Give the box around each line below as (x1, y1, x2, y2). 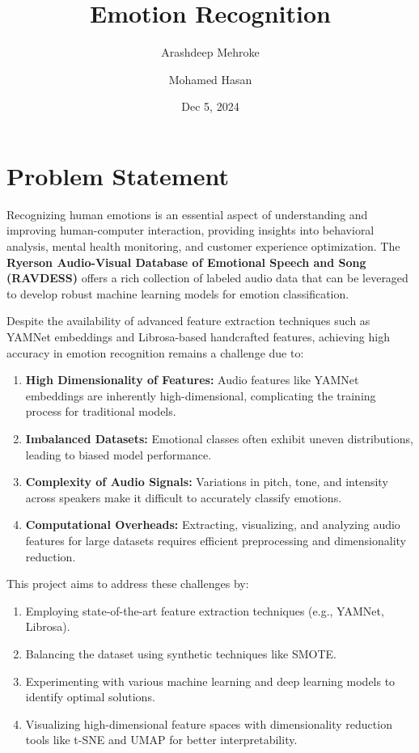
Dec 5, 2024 (181, 98, 239, 115)
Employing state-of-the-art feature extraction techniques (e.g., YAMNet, (25, 602, 384, 619)
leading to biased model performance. (25, 446, 212, 463)
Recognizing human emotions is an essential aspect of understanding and (6, 205, 368, 222)
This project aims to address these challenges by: (6, 575, 249, 592)
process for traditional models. (25, 403, 176, 420)
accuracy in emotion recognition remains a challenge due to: (6, 344, 304, 361)
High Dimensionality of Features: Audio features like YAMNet (25, 371, 359, 388)
